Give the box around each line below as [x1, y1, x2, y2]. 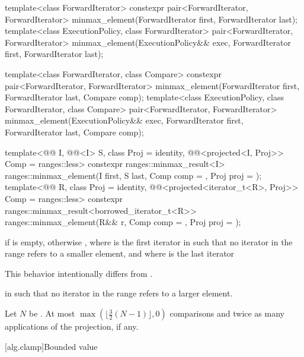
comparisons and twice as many [169, 307, 284, 320]
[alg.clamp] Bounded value [5, 340, 98, 352]
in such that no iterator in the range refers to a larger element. [5, 287, 233, 299]
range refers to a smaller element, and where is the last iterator [5, 247, 235, 260]
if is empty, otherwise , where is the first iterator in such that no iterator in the [5, 235, 293, 248]
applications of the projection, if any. [5, 320, 139, 333]
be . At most [28, 307, 75, 320]
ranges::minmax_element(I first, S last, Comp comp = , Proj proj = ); [5, 169, 262, 181]
